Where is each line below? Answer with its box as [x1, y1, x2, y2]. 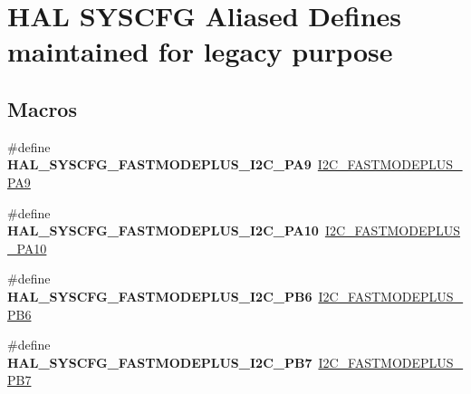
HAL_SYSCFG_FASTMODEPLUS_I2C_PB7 [7, 352, 312, 371]
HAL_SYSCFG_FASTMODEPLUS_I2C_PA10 [7, 221, 319, 240]
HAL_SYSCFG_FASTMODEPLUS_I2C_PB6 [7, 286, 312, 305]
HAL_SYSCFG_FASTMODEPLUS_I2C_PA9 [7, 155, 312, 174]
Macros [7, 94, 77, 122]
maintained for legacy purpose [7, 33, 393, 70]
